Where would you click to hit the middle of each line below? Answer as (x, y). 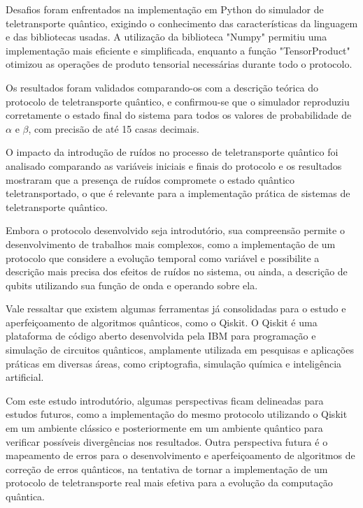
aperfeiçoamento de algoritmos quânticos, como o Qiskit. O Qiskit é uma (162, 322)
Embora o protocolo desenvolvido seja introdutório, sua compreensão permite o (175, 230)
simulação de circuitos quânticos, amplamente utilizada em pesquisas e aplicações (180, 350)
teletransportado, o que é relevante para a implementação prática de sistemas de (178, 193)
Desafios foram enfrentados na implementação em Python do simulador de (165, 9)
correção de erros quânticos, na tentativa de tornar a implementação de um (167, 469)
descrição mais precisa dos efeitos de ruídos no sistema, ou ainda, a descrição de (177, 271)
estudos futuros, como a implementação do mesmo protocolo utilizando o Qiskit (177, 414)
